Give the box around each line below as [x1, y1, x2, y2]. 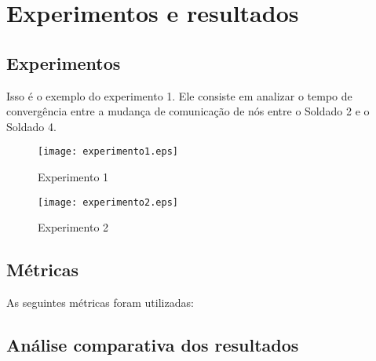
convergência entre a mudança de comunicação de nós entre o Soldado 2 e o [6, 103, 370, 119]
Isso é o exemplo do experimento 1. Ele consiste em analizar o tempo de [6, 87, 352, 104]
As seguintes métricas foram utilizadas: [6, 294, 194, 311]
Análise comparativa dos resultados [6, 333, 299, 357]
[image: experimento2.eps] [38, 196, 178, 208]
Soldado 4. [6, 118, 57, 134]
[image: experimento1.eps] [38, 146, 178, 158]
